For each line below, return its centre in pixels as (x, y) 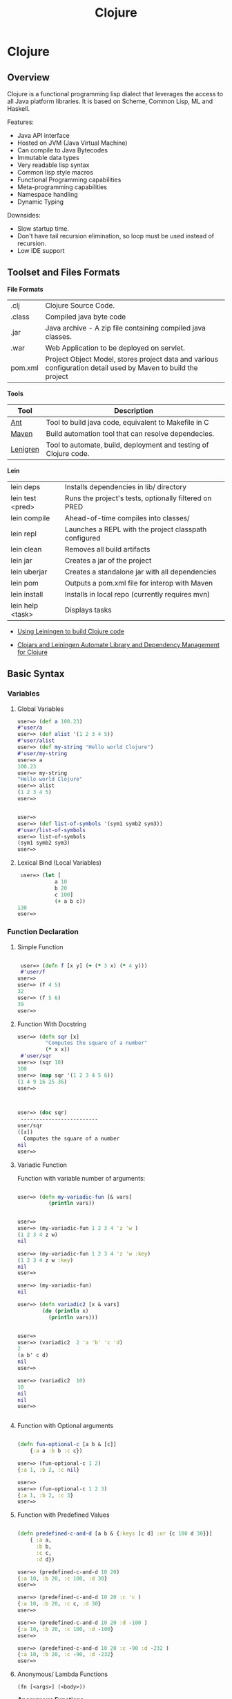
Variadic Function (42, 1165)
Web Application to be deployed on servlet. (115, 348)
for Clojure (32, 652)
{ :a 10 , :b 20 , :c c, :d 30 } (59, 1604)
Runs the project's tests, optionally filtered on (138, 498)
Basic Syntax (36, 674)
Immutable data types (48, 158)
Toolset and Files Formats (64, 273)
